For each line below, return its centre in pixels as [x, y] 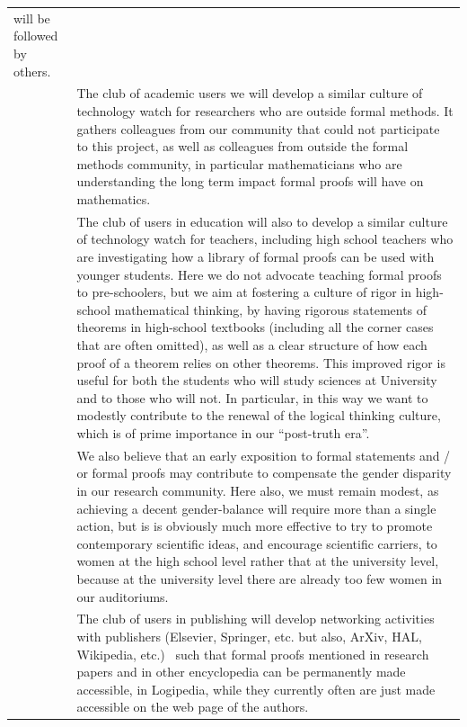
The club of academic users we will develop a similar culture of [250, 93]
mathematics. [114, 198]
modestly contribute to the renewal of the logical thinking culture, [259, 415]
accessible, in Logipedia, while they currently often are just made [256, 689]
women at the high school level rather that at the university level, [258, 561]
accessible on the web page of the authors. [193, 707]
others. [32, 71]
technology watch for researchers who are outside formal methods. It [265, 110]
